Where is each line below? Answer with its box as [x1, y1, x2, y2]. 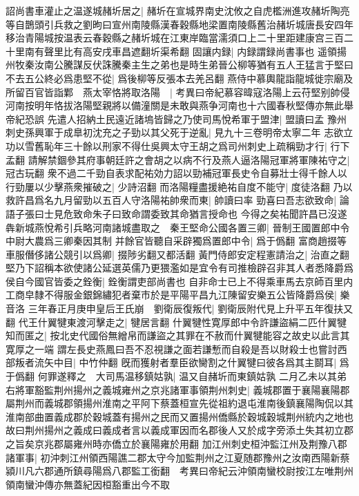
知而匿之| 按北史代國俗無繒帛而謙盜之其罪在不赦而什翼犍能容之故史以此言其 [6, 328, 350, 343]
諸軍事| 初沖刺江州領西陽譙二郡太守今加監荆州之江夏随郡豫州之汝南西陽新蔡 [6, 450, 350, 464]
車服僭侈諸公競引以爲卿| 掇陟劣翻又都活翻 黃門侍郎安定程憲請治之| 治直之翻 [6, 247, 349, 261]
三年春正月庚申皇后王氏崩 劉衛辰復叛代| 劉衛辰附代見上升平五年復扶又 [28, 301, 353, 316]
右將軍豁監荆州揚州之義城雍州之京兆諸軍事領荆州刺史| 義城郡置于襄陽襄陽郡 [6, 382, 350, 397]
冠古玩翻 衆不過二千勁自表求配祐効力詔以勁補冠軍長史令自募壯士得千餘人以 [6, 166, 347, 180]
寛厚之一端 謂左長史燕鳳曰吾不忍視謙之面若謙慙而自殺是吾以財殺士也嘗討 [6, 341, 338, 356]
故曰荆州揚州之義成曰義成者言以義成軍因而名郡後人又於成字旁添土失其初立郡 [6, 423, 353, 437]
